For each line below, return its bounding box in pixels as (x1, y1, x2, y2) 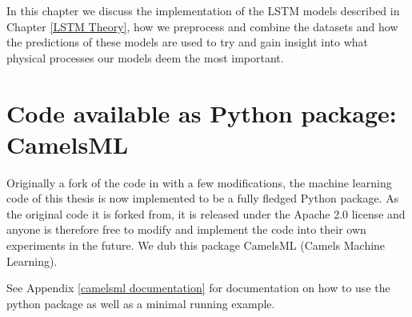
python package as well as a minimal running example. (6, 295, 275, 311)
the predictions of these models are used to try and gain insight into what (6, 34, 369, 50)
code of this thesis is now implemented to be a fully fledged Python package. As (6, 190, 399, 207)
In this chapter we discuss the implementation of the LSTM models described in (6, 2, 400, 18)
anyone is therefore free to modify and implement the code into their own (6, 221, 366, 238)
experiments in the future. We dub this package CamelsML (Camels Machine (6, 237, 386, 254)
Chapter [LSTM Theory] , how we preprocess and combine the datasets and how (6, 18, 398, 34)
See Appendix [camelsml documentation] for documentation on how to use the (6, 279, 390, 296)
